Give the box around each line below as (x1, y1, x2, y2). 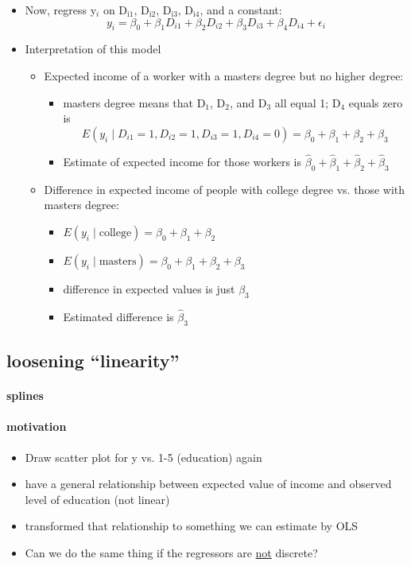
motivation (6, 418, 67, 435)
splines (6, 387, 44, 404)
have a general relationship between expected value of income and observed (25, 475, 392, 492)
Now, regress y (25, 2, 97, 17)
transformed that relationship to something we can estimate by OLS (25, 518, 359, 534)
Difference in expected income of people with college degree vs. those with (44, 180, 405, 197)
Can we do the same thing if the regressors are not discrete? (25, 544, 318, 560)
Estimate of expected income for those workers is (63, 153, 302, 169)
